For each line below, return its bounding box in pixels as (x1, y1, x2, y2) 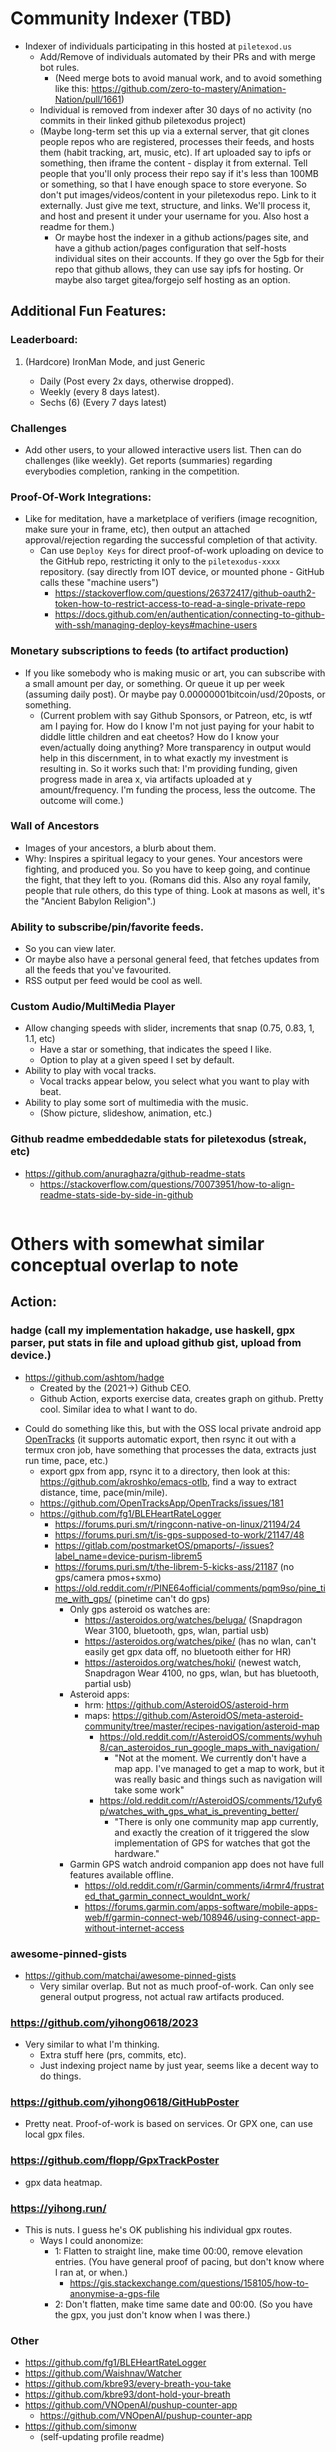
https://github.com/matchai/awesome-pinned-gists (24, 1969, 237, 1981)
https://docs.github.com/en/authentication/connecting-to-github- (54, 608, 326, 621)
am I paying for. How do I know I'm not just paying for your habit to (39, 720, 315, 732)
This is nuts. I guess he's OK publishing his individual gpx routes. (24, 2224, 293, 2236)
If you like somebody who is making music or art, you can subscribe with (24, 667, 326, 679)
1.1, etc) (24, 1033, 56, 1045)
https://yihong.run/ (10, 2201, 107, 2215)
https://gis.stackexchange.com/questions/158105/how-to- (69, 2277, 310, 2289)
